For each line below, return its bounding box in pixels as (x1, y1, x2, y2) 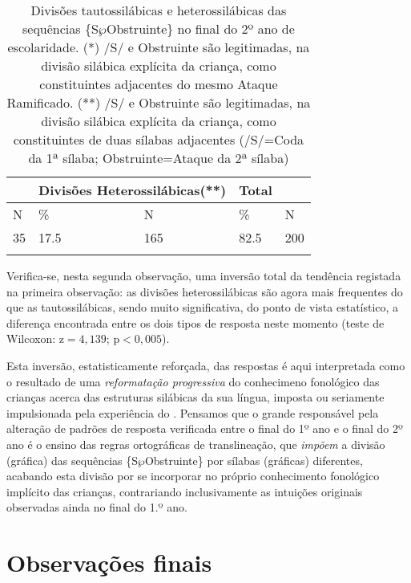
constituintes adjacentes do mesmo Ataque (39, 75, 278, 93)
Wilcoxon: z (6, 330, 64, 347)
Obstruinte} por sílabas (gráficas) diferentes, (144, 451, 363, 468)
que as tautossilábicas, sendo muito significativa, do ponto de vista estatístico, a (6, 299, 399, 316)
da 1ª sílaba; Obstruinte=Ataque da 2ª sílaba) (28, 149, 289, 167)
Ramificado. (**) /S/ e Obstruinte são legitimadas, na (6, 93, 311, 112)
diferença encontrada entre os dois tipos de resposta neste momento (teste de (6, 314, 385, 331)
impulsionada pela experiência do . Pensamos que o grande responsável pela (6, 404, 379, 421)
